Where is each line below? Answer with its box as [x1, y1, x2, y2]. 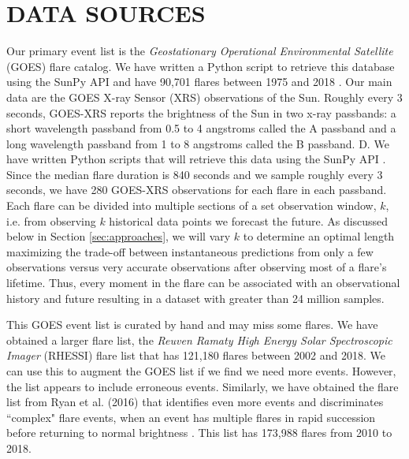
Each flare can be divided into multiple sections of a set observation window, [6, 197, 377, 214]
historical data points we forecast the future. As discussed [109, 212, 389, 229]
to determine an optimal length [243, 228, 395, 244]
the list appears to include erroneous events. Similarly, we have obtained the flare [6, 378, 399, 394]
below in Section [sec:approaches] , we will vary [6, 228, 231, 244]
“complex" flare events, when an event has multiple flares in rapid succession [6, 409, 376, 425]
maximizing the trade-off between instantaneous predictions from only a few [6, 243, 374, 259]
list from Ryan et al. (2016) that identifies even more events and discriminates [6, 394, 384, 410]
